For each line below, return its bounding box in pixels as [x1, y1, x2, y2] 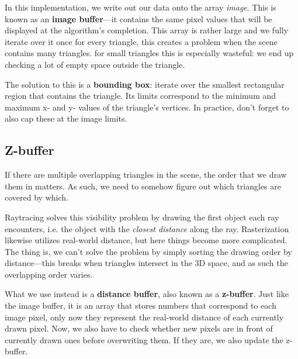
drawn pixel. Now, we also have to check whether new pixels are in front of [5, 322, 273, 334]
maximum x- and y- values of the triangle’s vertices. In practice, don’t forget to [5, 101, 289, 113]
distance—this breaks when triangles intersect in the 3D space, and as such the [5, 257, 288, 269]
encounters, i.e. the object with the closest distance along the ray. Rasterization [5, 222, 289, 234]
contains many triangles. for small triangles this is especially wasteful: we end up [5, 47, 294, 59]
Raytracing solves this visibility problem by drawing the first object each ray [5, 210, 279, 223]
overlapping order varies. [5, 268, 93, 280]
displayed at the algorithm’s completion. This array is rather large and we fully [5, 24, 289, 36]
